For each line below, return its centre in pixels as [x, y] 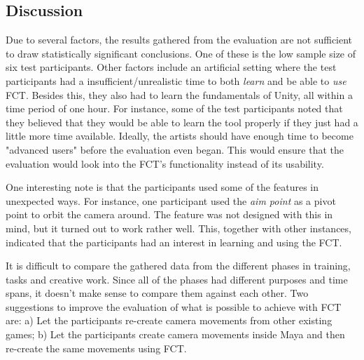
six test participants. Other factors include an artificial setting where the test [171, 67]
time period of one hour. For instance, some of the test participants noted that [174, 108]
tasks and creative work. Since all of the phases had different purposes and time [177, 279]
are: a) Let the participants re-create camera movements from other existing [169, 320]
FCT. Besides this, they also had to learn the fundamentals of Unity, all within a [179, 94]
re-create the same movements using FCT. [96, 348]
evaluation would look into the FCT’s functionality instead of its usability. [165, 163]
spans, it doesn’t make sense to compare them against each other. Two [157, 293]
